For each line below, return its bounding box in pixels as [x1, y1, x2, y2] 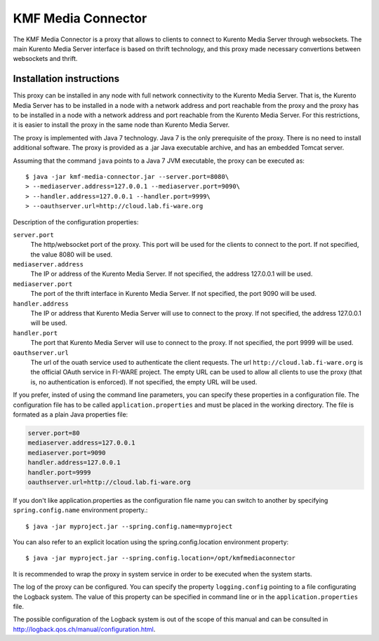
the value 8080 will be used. [30, 250, 112, 259]
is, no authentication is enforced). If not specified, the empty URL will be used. [30, 377, 258, 386]
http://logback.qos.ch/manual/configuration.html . [13, 625, 156, 633]
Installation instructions [13, 73, 119, 85]
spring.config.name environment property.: [13, 506, 148, 515]
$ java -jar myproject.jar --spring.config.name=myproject [25, 522, 233, 530]
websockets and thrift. [13, 55, 78, 63]
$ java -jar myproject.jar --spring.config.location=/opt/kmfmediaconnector [25, 554, 296, 562]
